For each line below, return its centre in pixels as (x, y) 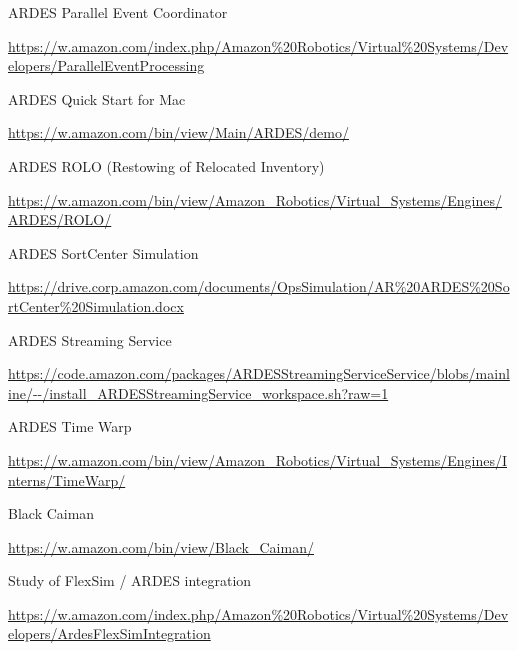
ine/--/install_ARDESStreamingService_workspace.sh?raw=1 (198, 392)
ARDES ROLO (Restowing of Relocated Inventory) (166, 165)
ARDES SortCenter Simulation (103, 252)
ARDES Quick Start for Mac (97, 98)
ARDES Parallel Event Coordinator (118, 12)
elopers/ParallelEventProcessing (106, 65)
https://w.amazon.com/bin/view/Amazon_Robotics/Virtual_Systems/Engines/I (257, 459)
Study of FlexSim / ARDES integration (130, 580)
